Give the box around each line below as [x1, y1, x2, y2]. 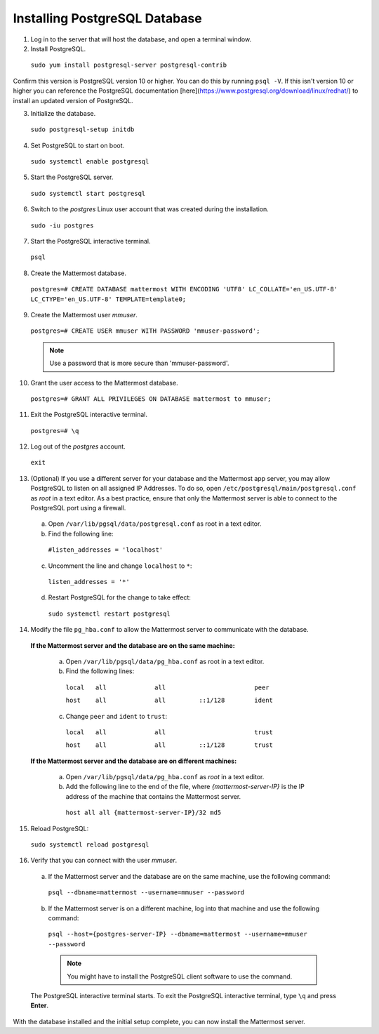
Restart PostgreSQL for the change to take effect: [48, 593, 191, 602]
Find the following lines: [65, 667, 135, 675]
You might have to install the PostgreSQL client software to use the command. [67, 972, 293, 981]
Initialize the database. [30, 109, 96, 117]
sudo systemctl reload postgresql [30, 841, 149, 849]
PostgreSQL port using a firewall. [30, 504, 126, 512]
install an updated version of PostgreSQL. [13, 96, 133, 105]
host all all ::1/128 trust [65, 741, 274, 749]
